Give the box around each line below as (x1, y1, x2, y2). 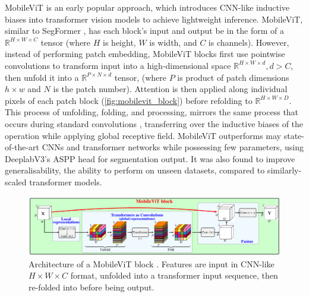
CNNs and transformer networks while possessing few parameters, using (42, 141, 304, 153)
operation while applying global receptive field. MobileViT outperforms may (5, 129, 282, 141)
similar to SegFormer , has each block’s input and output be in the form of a (5, 24, 284, 37)
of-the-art (5, 141, 39, 153)
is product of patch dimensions (177, 71, 289, 83)
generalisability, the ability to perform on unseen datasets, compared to (5, 164, 265, 176)
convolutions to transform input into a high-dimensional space (5, 59, 231, 71)
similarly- (267, 164, 302, 176)
